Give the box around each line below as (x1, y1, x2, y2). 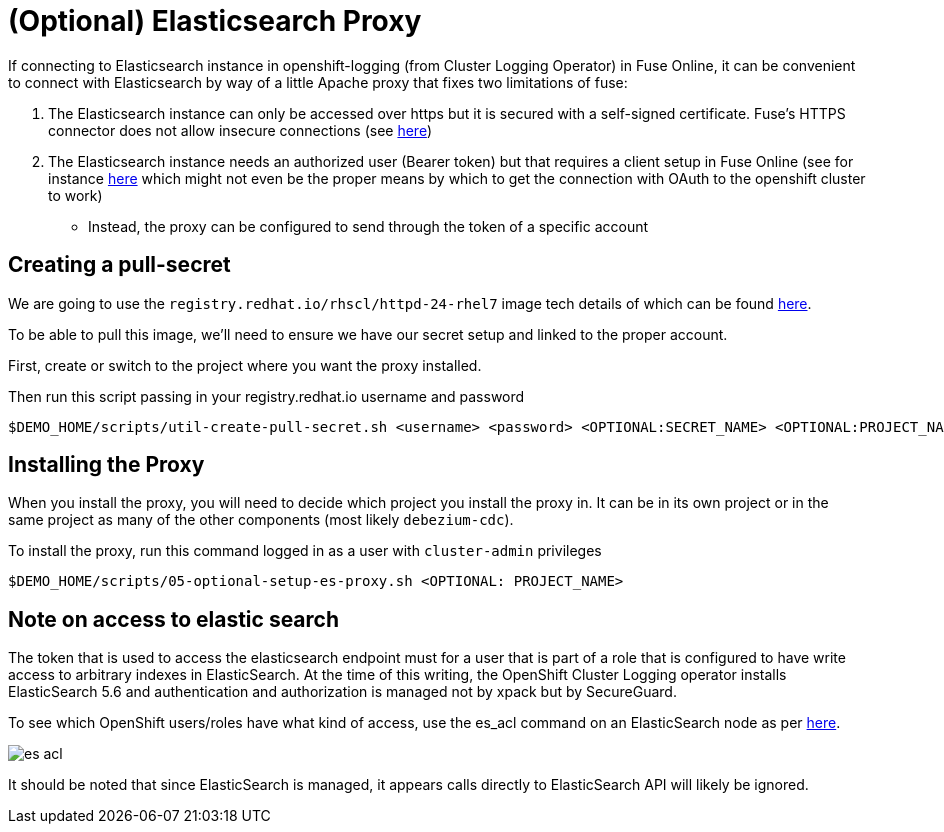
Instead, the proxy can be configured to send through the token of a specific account (88, 217, 649, 235)
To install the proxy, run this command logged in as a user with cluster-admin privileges (8, 542, 602, 560)
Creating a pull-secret (8, 252, 231, 278)
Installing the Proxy (8, 452, 205, 478)
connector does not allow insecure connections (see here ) (48, 121, 432, 139)
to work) (48, 186, 103, 204)
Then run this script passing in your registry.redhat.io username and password (8, 387, 525, 405)
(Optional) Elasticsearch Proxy (8, 4, 422, 38)
